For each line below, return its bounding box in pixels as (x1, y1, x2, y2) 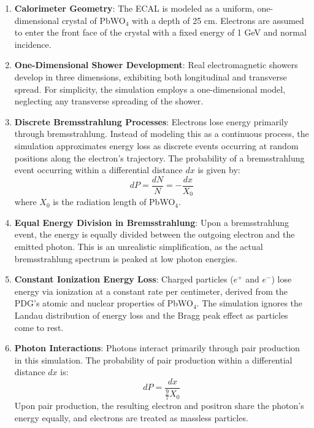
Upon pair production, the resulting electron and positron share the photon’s (14, 399, 304, 412)
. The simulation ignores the (196, 297, 303, 309)
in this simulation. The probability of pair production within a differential (14, 353, 293, 366)
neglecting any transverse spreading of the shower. (14, 95, 204, 107)
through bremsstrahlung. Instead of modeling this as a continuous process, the (14, 127, 309, 140)
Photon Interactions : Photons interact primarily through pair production (14, 341, 300, 354)
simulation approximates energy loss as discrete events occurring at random (14, 139, 299, 152)
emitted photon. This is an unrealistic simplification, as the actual (14, 240, 263, 253)
